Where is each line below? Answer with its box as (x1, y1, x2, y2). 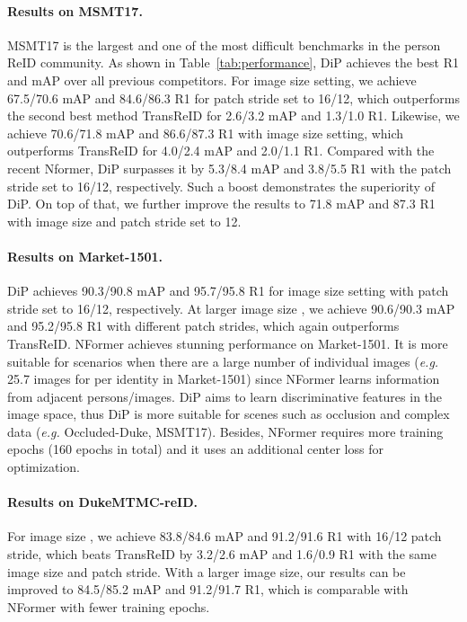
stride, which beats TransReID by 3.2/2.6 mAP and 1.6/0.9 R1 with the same (7, 545, 436, 564)
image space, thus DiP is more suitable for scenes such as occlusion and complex (7, 404, 450, 423)
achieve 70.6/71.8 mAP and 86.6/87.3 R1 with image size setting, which (7, 123, 404, 142)
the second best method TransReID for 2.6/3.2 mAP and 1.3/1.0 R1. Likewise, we (7, 106, 460, 125)
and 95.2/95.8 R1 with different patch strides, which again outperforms (7, 316, 400, 335)
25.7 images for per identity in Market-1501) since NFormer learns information (7, 369, 440, 388)
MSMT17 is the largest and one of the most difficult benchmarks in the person (7, 35, 441, 54)
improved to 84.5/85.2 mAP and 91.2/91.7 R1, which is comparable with (7, 580, 409, 599)
